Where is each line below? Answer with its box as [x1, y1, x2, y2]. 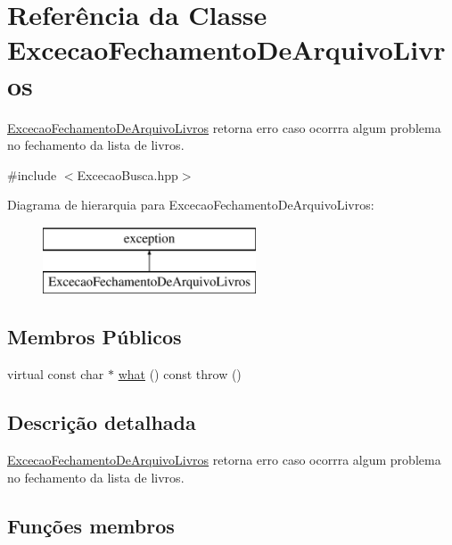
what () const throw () [118, 365, 242, 384]
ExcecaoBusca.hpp [77, 165, 178, 184]
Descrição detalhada [7, 409, 196, 436]
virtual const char [7, 365, 104, 384]
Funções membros [7, 511, 175, 539]
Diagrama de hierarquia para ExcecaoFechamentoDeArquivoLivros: [7, 195, 374, 214]
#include [7, 165, 57, 184]
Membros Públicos [7, 323, 182, 351]
